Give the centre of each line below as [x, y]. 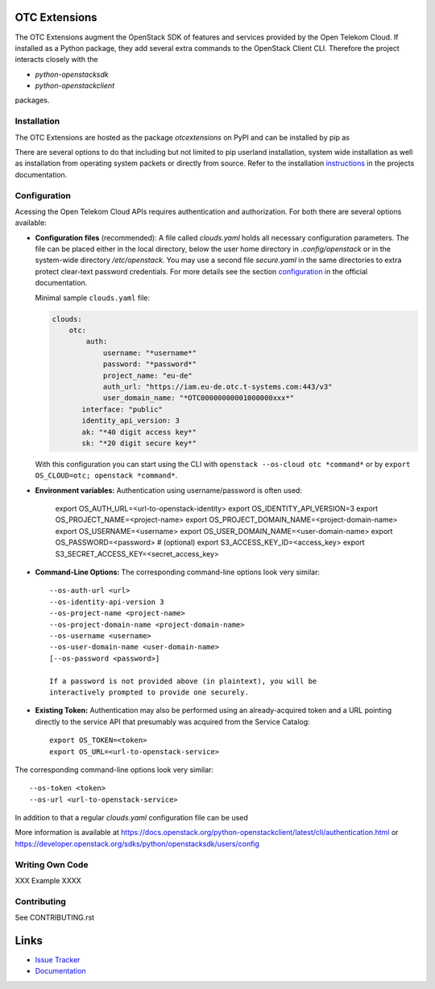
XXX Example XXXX [48, 881]
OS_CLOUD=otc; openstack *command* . [106, 475]
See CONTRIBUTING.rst [55, 918]
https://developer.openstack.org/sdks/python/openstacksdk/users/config [137, 844]
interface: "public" [122, 409]
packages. [32, 100]
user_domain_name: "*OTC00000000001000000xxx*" [199, 398]
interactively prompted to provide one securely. [149, 692]
